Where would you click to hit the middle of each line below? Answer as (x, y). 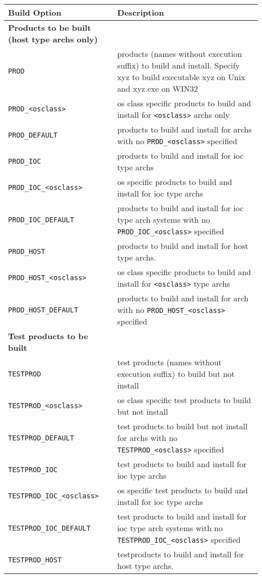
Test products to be (48, 336)
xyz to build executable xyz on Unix (181, 77)
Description (141, 12)
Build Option (35, 12)
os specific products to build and (175, 182)
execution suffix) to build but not (176, 374)
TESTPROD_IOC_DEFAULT (49, 528)
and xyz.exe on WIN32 (157, 88)
